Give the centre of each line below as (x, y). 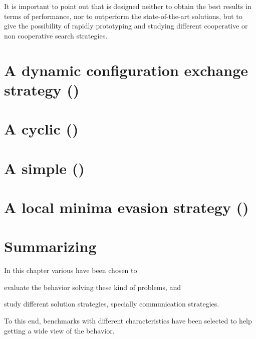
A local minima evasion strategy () (126, 207)
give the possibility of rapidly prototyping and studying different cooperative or (126, 26)
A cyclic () (41, 129)
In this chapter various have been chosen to (71, 270)
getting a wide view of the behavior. (59, 330)
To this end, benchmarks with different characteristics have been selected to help (128, 320)
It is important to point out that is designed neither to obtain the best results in (128, 6)
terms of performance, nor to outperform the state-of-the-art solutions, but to (123, 16)
